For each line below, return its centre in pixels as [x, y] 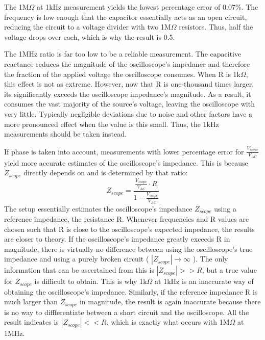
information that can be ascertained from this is [79, 270]
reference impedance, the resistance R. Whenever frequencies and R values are [127, 218]
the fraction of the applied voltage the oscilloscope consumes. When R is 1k [122, 74]
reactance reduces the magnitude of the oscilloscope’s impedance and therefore [127, 63]
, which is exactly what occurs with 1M [168, 322]
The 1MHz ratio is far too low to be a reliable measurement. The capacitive [123, 54]
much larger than [31, 302]
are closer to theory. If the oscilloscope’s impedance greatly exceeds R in [117, 239]
